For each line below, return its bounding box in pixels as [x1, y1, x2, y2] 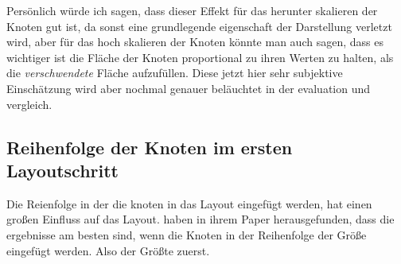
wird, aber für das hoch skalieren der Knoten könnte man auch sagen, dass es [6, 33, 383, 50]
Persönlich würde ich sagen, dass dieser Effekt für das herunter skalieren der [6, 2, 378, 18]
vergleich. [6, 95, 53, 112]
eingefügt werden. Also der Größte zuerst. [6, 242, 210, 258]
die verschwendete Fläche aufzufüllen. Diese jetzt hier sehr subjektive [6, 64, 343, 81]
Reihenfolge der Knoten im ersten [6, 134, 293, 159]
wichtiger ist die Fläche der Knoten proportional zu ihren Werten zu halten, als [6, 49, 394, 65]
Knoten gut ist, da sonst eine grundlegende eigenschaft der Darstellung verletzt [6, 17, 392, 34]
